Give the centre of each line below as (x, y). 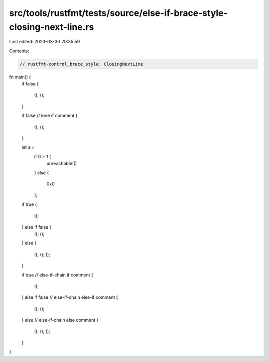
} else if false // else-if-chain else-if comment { (70, 297)
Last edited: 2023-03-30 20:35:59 (45, 42)
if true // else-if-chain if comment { (58, 275)
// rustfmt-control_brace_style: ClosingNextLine (81, 64)
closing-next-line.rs (52, 27)
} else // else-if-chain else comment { (60, 320)
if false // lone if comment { (50, 116)
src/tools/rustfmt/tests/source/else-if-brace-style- (118, 13)
